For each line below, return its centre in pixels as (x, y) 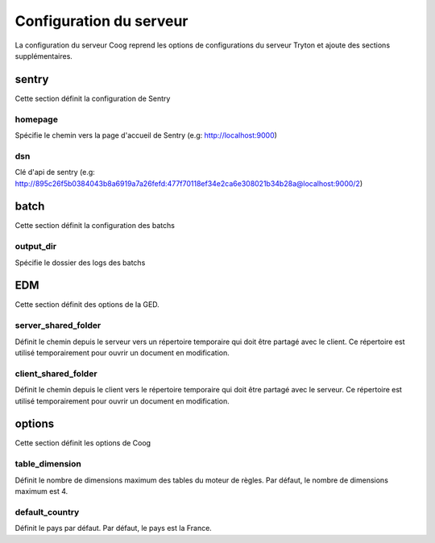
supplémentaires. (43, 56)
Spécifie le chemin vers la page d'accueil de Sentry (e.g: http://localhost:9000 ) (146, 135)
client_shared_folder (56, 373)
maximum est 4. (41, 491)
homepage (36, 119)
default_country (47, 512)
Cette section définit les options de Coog (83, 443)
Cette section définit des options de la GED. (87, 305)
